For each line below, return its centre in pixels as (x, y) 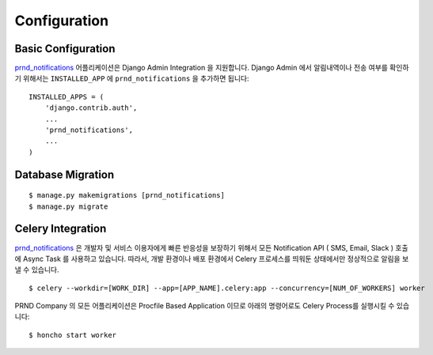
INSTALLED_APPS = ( (66, 96)
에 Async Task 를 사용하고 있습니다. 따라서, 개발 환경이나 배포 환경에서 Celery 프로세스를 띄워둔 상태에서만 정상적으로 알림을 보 (212, 259)
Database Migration (65, 174)
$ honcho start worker (73, 335)
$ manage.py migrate (68, 206)
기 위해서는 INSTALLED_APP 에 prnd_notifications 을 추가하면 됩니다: (132, 78)
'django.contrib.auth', (91, 108)
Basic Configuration (65, 49)
